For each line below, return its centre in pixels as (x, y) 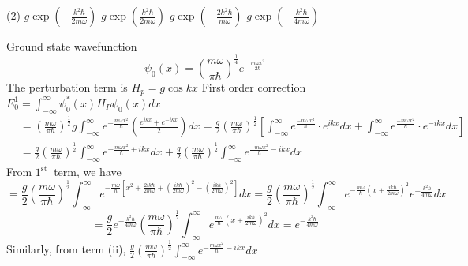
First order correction (254, 86)
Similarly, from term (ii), (66, 249)
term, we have (88, 172)
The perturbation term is (67, 86)
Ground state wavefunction (72, 46)
